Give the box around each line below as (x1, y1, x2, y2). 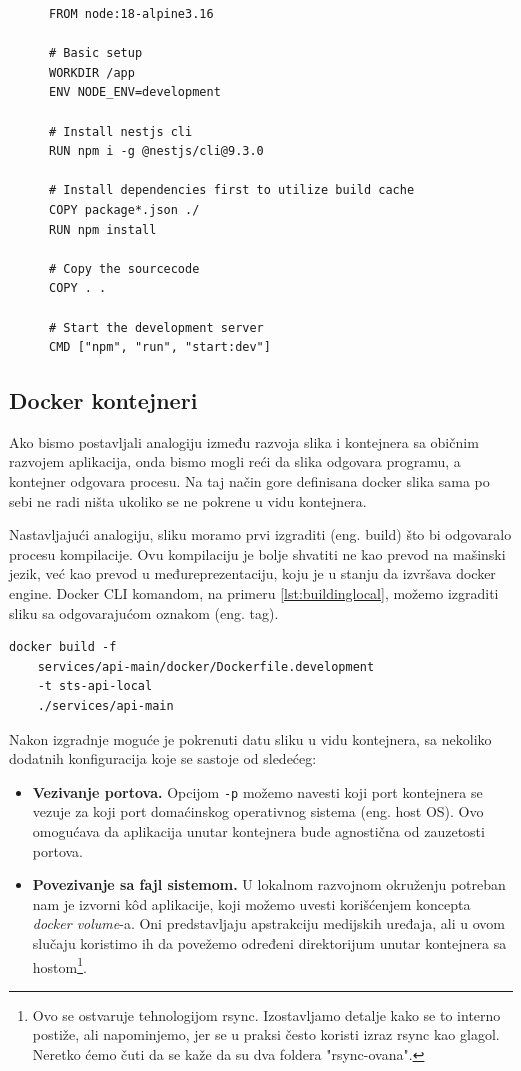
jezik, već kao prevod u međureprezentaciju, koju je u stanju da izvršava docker (9, 563, 496, 584)
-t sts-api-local (37, 679, 153, 694)
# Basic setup (49, 46, 143, 61)
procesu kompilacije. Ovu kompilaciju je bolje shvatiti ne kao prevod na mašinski (9, 543, 506, 564)
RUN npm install (49, 222, 157, 237)
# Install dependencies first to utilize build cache (49, 183, 415, 198)
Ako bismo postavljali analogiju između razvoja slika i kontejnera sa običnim (9, 431, 479, 452)
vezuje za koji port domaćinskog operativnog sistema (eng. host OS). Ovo (32, 801, 484, 822)
